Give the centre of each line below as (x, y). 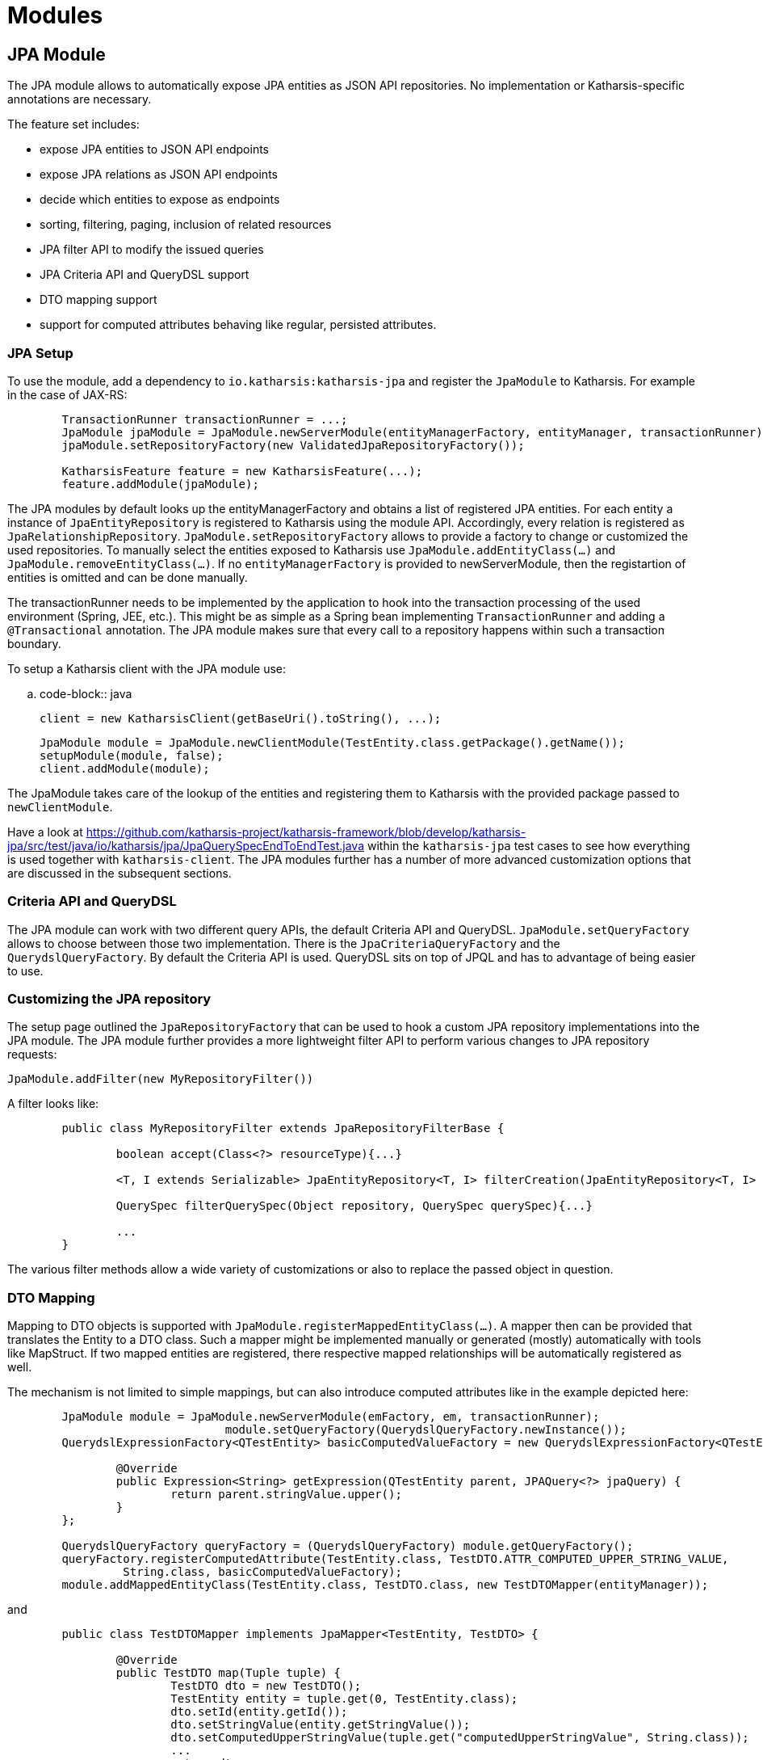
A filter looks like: (53, 1104)
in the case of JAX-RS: (67, 394)
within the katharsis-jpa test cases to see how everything (528, 845)
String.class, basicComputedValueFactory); (262, 1572)
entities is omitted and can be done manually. (128, 577)
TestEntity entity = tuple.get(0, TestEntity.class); (344, 1699)
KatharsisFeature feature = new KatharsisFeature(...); (242, 471)
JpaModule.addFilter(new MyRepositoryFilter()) (161, 1079)
